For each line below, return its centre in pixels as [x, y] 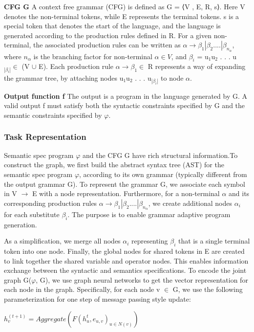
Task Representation [45, 137]
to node [172, 77]
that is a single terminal [214, 241]
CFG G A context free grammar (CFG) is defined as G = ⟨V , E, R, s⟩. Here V [125, 6]
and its [239, 193]
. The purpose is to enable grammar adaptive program [149, 214]
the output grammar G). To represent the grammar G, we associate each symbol [125, 184]
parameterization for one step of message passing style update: [97, 299]
